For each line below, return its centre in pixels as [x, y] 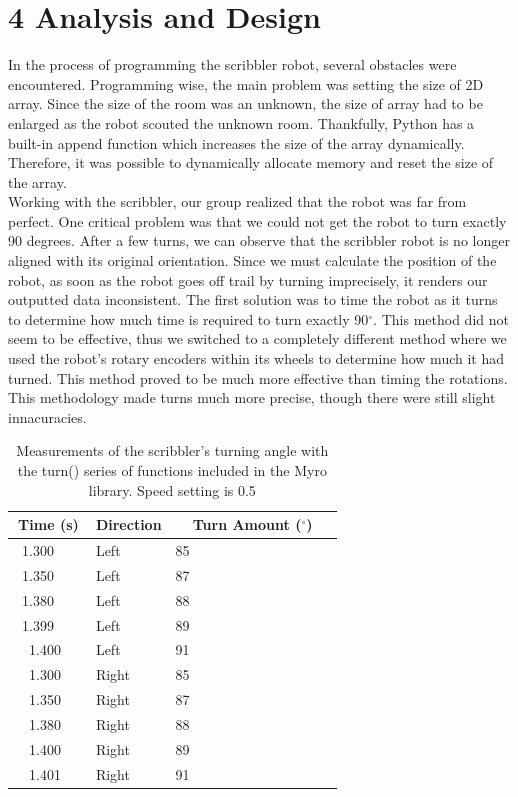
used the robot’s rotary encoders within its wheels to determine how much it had [256, 358]
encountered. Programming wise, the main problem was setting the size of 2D [246, 83]
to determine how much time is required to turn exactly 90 [188, 318]
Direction [128, 524]
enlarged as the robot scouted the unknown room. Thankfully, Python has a [241, 122]
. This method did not [441, 318]
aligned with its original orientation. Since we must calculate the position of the [252, 260]
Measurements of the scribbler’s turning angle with [172, 450]
